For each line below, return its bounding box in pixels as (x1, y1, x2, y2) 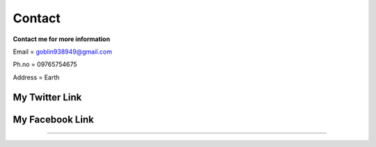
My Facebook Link (13, 114, 94, 125)
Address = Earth (13, 73, 60, 82)
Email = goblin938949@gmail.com (13, 47, 113, 56)
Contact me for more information (13, 35, 111, 43)
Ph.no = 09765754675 (13, 60, 77, 69)
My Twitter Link (13, 91, 82, 103)
